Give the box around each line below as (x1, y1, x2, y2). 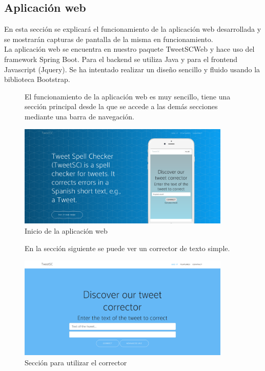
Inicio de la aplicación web (25, 225, 108, 236)
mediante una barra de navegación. (25, 111, 134, 121)
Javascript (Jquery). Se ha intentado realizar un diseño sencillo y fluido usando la (4, 64, 260, 74)
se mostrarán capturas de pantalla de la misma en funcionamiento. (4, 33, 213, 44)
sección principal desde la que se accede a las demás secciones (25, 101, 218, 112)
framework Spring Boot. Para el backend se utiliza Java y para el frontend (4, 53, 238, 64)
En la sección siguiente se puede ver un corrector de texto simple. (25, 242, 230, 253)
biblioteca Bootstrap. (4, 74, 70, 85)
